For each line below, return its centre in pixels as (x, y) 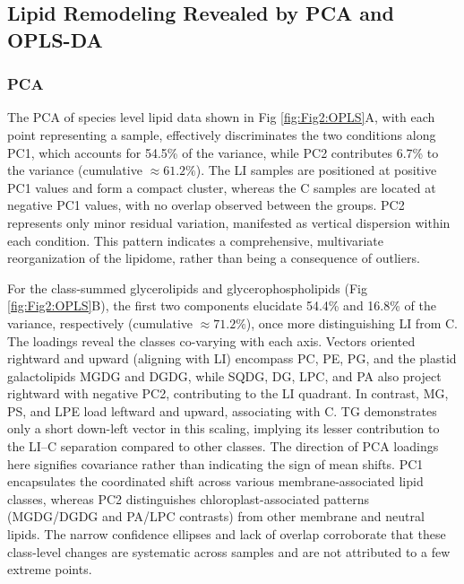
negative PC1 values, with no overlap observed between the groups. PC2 (206, 205)
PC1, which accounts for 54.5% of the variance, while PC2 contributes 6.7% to (223, 152)
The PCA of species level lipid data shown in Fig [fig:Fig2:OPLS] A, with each (221, 117)
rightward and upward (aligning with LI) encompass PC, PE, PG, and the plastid (232, 358)
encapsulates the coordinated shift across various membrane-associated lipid (215, 481)
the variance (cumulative (75, 170)
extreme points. (50, 569)
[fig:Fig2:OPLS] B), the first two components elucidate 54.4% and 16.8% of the (222, 305)
